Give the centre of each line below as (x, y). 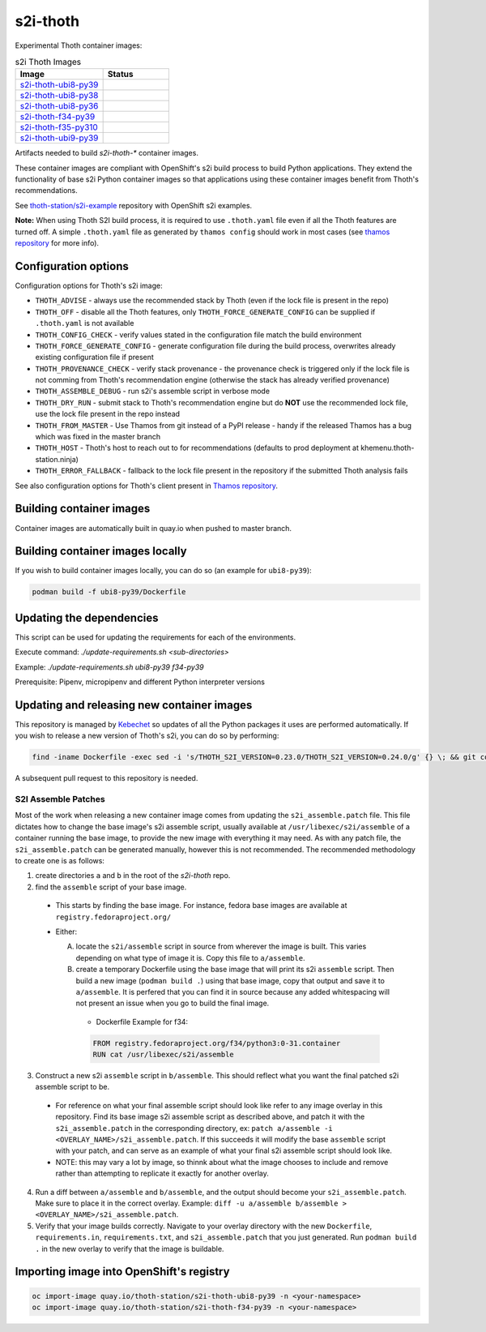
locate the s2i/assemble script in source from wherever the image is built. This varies (221, 947)
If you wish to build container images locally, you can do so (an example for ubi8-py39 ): (163, 571)
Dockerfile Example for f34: (142, 1021)
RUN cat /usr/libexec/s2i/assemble (163, 1055)
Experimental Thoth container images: (79, 45)
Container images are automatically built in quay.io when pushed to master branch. (153, 528)
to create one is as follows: (60, 861)
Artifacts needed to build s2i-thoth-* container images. (107, 153)
